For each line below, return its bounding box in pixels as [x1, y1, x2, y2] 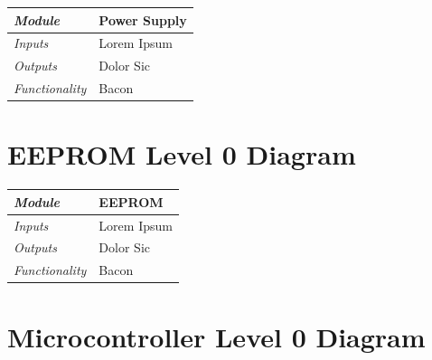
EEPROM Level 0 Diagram [7, 136, 356, 173]
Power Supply [99, 10, 187, 29]
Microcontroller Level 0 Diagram [7, 317, 426, 355]
